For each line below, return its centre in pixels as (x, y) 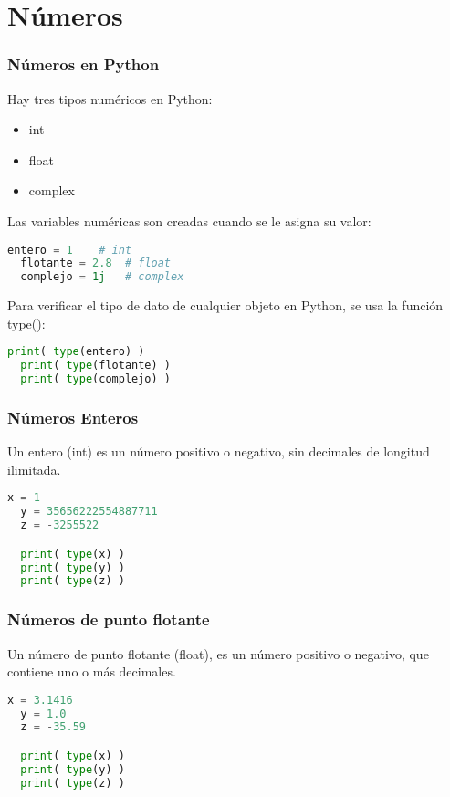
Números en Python (84, 64)
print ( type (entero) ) (76, 352)
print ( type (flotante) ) (95, 366)
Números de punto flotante (109, 619)
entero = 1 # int (70, 250)
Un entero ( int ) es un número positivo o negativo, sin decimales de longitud (219, 451)
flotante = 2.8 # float (96, 263)
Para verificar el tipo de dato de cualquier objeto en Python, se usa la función (225, 305)
